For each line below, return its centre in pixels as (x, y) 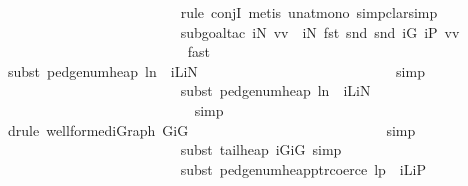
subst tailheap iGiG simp (261, 149)
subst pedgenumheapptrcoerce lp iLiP (303, 168)
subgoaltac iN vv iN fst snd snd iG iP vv (320, 31)
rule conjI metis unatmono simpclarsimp (309, 12)
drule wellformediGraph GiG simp (211, 129)
